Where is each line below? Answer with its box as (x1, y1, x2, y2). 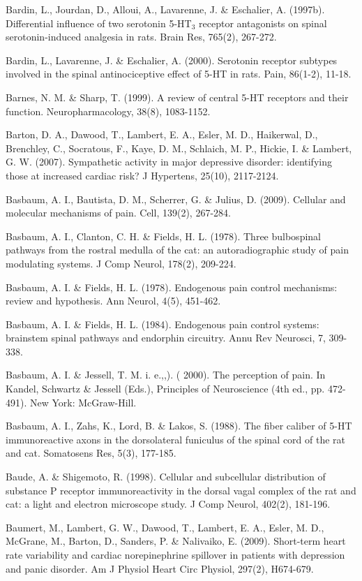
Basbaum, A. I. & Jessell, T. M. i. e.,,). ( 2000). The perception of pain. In (6, 367, 326, 382)
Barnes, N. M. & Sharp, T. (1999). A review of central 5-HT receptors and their (6, 89, 349, 104)
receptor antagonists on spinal (199, 15, 327, 30)
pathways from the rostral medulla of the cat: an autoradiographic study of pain (6, 242, 349, 257)
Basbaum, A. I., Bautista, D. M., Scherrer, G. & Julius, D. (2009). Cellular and (6, 191, 346, 206)
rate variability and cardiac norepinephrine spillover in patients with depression (6, 547, 345, 561)
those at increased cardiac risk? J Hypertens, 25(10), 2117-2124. (6, 168, 279, 182)
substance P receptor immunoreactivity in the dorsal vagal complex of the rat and (6, 483, 356, 497)
